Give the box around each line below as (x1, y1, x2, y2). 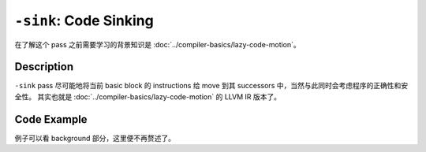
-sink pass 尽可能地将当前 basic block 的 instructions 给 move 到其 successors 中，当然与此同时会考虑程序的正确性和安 (14, 81, 409, 91)
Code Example (14, 113, 88, 126)
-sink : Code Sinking (14, 12, 154, 29)
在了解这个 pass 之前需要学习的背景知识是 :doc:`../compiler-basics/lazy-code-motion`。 (14, 39, 301, 49)
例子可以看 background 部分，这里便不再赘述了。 (14, 133, 175, 143)
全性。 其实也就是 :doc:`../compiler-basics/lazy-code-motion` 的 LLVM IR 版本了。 (14, 91, 282, 102)
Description (14, 60, 74, 74)
